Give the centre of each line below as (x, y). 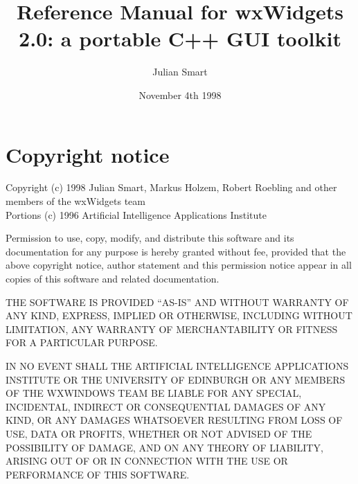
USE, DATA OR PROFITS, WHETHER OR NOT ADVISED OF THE (159, 433)
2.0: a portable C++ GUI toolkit (180, 38)
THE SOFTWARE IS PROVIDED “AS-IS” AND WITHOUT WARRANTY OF (177, 302)
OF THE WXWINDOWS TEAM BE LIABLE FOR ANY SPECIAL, (154, 393)
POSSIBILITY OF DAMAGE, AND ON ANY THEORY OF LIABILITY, (164, 447)
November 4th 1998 (180, 95)
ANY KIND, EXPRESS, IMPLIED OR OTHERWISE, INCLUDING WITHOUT (179, 315)
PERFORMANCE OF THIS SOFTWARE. (98, 474)
